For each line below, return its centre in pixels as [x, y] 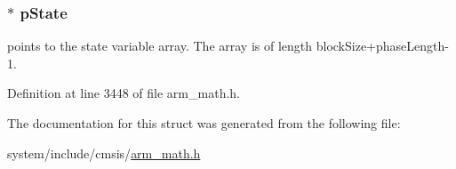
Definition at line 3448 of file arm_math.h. [124, 93]
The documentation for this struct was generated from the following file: [204, 123]
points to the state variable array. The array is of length [160, 46]
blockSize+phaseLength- [382, 46]
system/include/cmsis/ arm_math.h [104, 153]
